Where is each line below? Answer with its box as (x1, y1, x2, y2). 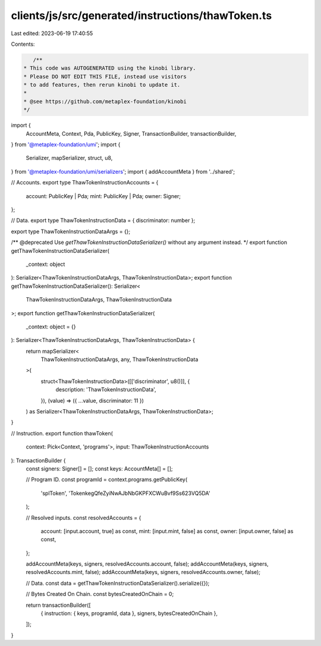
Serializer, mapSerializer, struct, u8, (26, 155, 113, 162)
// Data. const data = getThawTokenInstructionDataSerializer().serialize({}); (26, 579, 210, 587)
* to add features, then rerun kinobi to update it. (23, 81, 181, 89)
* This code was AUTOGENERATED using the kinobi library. (23, 65, 196, 71)
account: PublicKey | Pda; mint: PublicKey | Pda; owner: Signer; (26, 192, 181, 199)
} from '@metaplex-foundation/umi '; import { (11, 141, 121, 148)
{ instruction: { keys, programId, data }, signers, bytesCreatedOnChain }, (40, 610, 218, 617)
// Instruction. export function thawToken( (11, 429, 113, 437)
